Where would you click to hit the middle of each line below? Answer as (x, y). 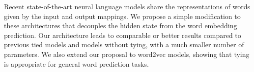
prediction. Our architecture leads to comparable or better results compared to (123, 35)
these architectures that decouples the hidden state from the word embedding (121, 26)
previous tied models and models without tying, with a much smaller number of (124, 45)
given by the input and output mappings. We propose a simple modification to (122, 16)
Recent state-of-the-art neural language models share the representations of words (127, 6)
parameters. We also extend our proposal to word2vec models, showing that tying (127, 54)
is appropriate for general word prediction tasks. (76, 63)
